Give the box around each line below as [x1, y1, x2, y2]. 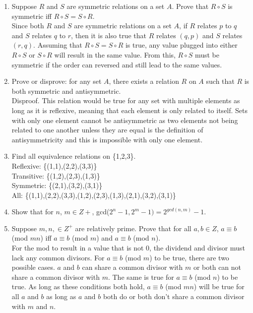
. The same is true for [108, 271, 174, 282]
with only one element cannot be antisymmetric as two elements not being [11, 115, 238, 125]
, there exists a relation [109, 76, 179, 86]
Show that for [11, 206, 54, 217]
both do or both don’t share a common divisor [103, 291, 245, 302]
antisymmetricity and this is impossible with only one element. [11, 134, 203, 144]
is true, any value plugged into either [125, 40, 238, 50]
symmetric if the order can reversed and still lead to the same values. [11, 59, 222, 69]
